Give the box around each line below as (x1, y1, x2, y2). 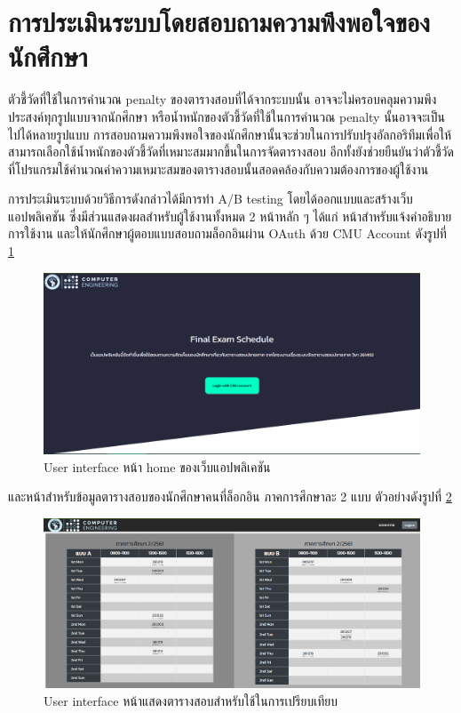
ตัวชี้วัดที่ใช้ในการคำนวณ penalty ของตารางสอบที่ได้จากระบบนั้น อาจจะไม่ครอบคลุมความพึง (8, 90, 437, 108)
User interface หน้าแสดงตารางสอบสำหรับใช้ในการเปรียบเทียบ (44, 692, 338, 710)
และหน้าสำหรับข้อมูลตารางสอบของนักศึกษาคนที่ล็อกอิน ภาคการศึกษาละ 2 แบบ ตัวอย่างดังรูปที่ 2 (8, 487, 452, 506)
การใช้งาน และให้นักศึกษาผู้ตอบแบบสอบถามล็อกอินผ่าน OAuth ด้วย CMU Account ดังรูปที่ (8, 224, 447, 243)
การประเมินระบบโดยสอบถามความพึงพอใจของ (8, 4, 430, 40)
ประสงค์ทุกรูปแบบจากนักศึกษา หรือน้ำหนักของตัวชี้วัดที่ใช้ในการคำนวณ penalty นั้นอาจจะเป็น (8, 107, 446, 125)
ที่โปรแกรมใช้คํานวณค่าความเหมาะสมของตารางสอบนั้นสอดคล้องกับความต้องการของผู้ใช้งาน (8, 159, 429, 178)
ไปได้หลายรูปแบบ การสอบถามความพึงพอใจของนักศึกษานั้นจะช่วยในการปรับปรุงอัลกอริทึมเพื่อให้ (8, 124, 452, 143)
